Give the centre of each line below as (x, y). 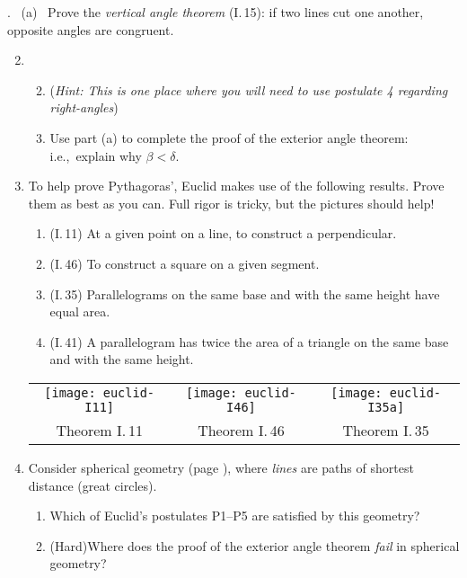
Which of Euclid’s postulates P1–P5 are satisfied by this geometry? (235, 516)
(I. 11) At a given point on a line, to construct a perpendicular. (223, 233)
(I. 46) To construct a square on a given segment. (185, 263)
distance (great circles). (93, 485)
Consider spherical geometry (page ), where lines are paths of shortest (221, 467)
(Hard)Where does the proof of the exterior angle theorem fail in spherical (255, 545)
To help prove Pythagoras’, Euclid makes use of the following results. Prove (236, 186)
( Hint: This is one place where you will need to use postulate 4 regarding (249, 89)
